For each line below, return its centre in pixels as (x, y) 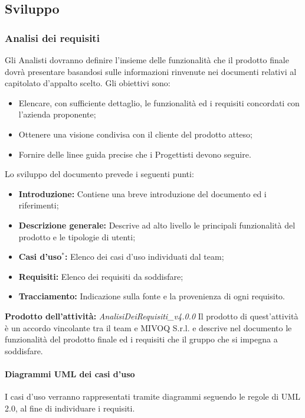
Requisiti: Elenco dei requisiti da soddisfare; (101, 276)
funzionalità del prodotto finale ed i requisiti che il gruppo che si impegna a (141, 339)
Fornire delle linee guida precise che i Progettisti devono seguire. (135, 154)
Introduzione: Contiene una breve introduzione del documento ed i (142, 193)
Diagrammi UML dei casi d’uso (70, 373)
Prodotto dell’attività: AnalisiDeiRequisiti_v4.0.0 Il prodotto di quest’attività (152, 316)
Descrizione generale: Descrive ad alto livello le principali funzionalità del (157, 225)
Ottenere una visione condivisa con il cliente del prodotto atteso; (135, 134)
